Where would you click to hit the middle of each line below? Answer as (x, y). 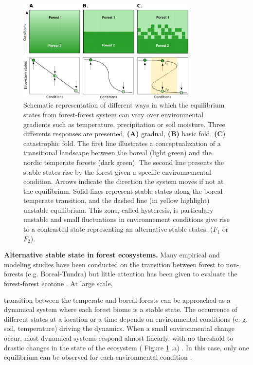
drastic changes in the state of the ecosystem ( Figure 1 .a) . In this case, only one (126, 347)
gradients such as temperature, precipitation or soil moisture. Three (124, 124)
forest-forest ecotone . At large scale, (58, 283)
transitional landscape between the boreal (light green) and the (117, 153)
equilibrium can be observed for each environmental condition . (98, 357)
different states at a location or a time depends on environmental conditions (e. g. (126, 319)
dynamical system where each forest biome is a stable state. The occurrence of (121, 309)
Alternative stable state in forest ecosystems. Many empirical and (112, 255)
